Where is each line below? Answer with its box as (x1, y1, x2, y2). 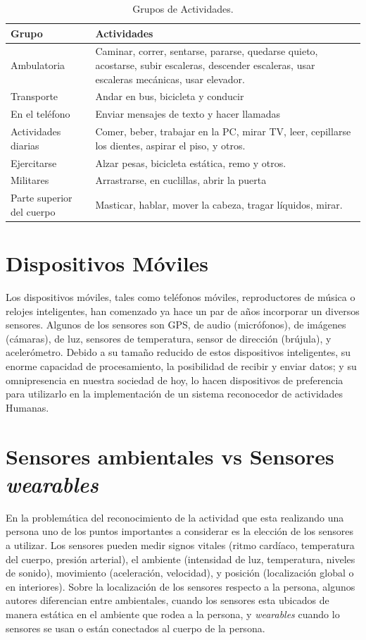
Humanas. (6, 400, 49, 414)
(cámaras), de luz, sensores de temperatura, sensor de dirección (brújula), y (6, 331, 332, 345)
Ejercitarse (11, 155, 57, 170)
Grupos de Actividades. (132, 1, 234, 16)
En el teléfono (11, 106, 70, 121)
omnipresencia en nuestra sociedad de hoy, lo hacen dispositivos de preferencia (6, 372, 343, 387)
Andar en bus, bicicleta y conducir (95, 89, 244, 104)
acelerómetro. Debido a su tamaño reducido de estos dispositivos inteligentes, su (6, 345, 351, 359)
